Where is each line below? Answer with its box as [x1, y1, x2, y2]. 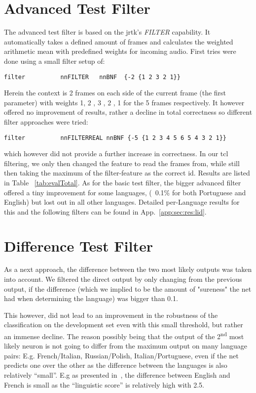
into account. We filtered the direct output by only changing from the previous [4, 274, 242, 284]
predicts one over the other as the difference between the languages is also [4, 360, 227, 370]
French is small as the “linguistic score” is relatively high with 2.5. [4, 379, 204, 390]
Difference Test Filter [4, 235, 153, 256]
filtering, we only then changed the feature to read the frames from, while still [4, 158, 240, 168]
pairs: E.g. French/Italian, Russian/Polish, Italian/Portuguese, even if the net [4, 350, 239, 360]
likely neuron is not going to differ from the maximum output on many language [4, 341, 247, 351]
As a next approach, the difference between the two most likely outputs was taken [4, 264, 252, 274]
